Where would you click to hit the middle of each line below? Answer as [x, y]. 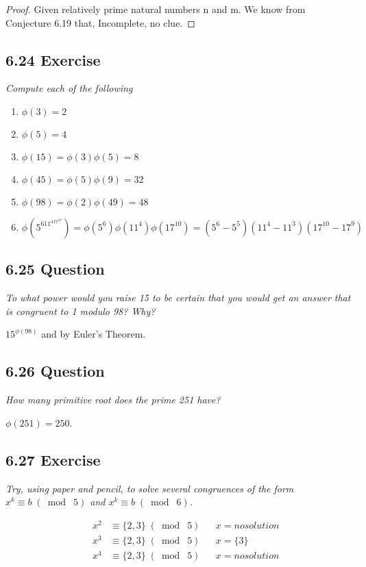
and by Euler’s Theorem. [94, 334]
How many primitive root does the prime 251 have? [113, 400]
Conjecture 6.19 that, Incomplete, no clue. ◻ [100, 22]
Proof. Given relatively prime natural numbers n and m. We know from [156, 9]
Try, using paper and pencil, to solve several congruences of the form [150, 488]
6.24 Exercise [53, 59]
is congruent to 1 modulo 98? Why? [81, 311]
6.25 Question [55, 269]
